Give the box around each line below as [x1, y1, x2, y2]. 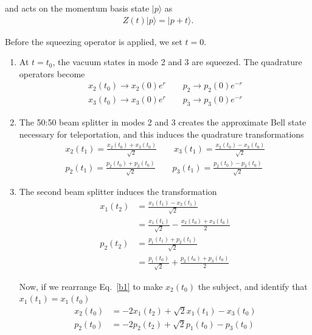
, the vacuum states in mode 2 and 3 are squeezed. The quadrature [52, 55, 302, 68]
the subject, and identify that [198, 280, 308, 292]
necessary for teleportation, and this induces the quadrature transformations [19, 127, 304, 140]
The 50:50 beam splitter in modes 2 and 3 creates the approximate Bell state [19, 116, 307, 129]
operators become [19, 67, 85, 80]
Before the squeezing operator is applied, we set [5, 35, 182, 48]
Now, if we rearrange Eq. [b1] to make [19, 280, 163, 292]
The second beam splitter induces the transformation [19, 185, 217, 198]
